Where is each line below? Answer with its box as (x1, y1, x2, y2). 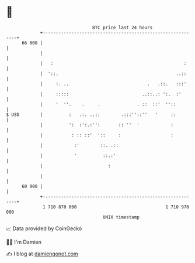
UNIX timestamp (102, 214, 140, 220)
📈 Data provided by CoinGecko (6, 225, 82, 232)
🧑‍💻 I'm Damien (6, 238, 42, 245)
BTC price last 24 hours (92, 25, 153, 30)
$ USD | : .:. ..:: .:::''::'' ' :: (6, 111, 176, 118)
